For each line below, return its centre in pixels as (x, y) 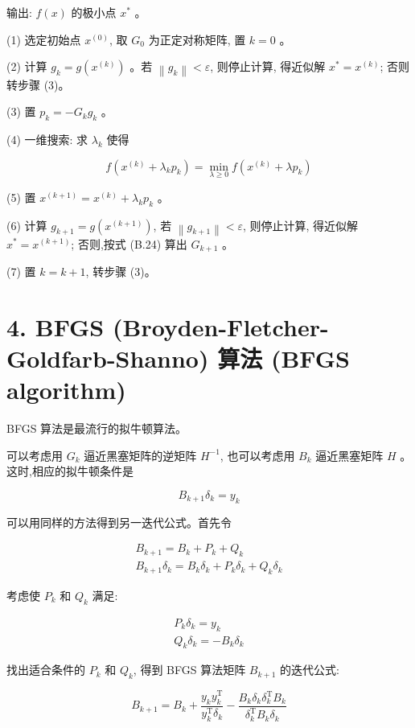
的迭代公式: (310, 670)
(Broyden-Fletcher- (220, 326)
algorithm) (66, 390)
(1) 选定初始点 (44, 39)
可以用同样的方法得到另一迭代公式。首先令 (119, 522)
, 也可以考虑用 (257, 455)
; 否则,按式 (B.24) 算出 (129, 243)
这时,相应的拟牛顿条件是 (70, 471)
